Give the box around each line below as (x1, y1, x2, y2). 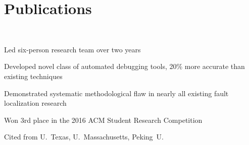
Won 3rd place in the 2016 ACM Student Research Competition (4, 114, 203, 125)
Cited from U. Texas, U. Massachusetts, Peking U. (4, 131, 164, 142)
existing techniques (4, 70, 63, 81)
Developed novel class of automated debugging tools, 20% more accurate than (4, 61, 245, 71)
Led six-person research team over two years (4, 44, 141, 54)
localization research (4, 98, 67, 108)
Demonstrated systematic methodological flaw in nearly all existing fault (4, 88, 229, 98)
